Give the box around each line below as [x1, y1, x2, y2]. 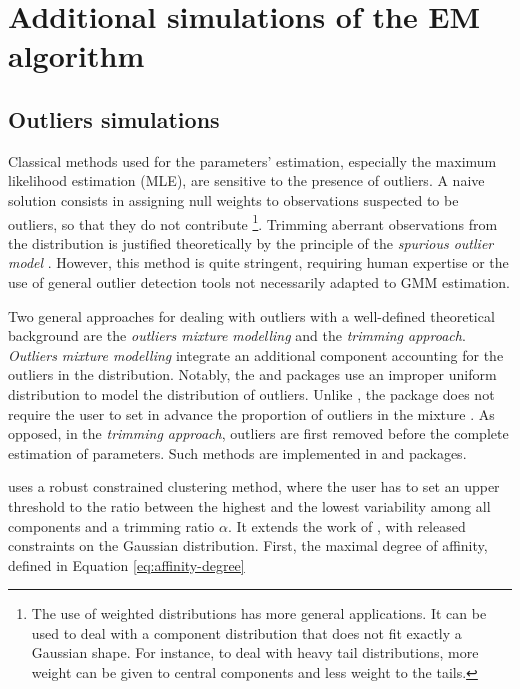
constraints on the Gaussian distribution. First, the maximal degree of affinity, [8, 535, 488, 556]
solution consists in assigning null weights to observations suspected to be [8, 189, 459, 210]
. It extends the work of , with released [227, 515, 466, 536]
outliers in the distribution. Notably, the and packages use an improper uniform [8, 364, 497, 385]
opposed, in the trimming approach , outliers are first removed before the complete [8, 423, 509, 444]
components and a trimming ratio [8, 515, 215, 536]
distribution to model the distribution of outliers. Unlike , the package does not [8, 383, 495, 404]
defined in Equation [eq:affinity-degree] [8, 554, 245, 575]
